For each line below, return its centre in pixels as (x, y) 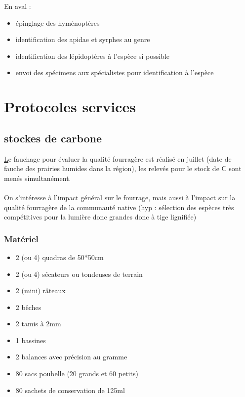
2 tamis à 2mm (38, 324)
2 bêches (28, 307)
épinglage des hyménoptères (58, 22)
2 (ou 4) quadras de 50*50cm (60, 257)
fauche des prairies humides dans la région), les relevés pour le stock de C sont (123, 168)
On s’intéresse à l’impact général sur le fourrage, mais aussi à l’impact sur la (120, 197)
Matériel (21, 239)
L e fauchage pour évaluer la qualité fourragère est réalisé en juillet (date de (118, 158)
